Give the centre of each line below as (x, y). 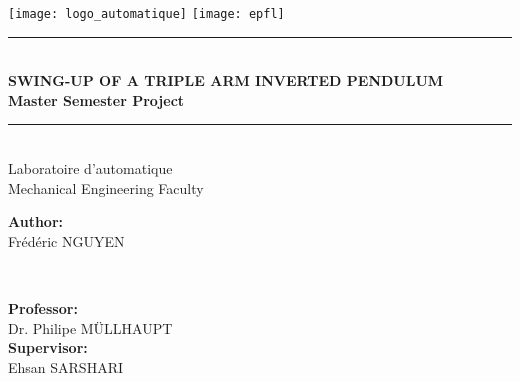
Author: (36, 221)
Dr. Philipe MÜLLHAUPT (90, 327)
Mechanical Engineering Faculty (106, 187)
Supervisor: (48, 347)
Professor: (43, 308)
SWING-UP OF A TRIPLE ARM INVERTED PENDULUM (226, 80)
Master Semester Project (96, 99)
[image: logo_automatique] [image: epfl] (146, 14)
